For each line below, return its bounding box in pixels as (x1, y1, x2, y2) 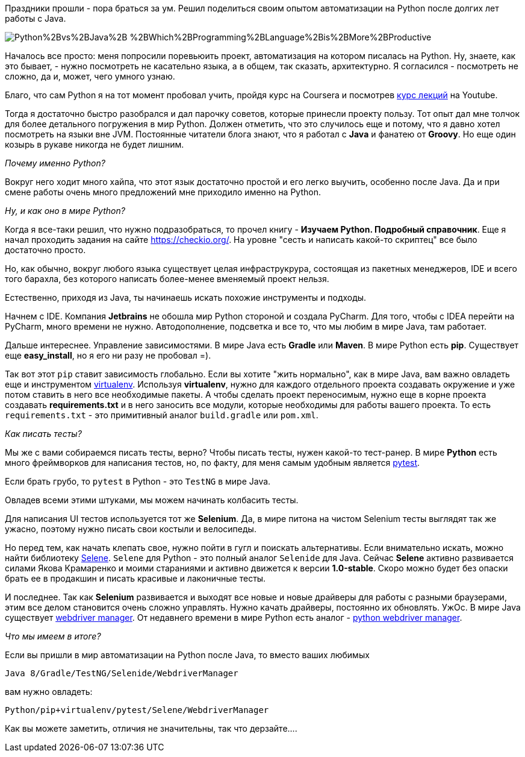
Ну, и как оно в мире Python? (5, 206, 125, 216)
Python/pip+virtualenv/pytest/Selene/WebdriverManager (5, 705, 269, 715)
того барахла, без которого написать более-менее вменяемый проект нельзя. (5, 274, 329, 284)
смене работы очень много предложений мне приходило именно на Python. (5, 187, 321, 197)
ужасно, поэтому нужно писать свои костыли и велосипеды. (5, 524, 256, 534)
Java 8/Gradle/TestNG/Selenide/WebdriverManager (5, 668, 238, 678)
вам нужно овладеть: (5, 686, 93, 697)
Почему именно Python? (5, 158, 105, 168)
